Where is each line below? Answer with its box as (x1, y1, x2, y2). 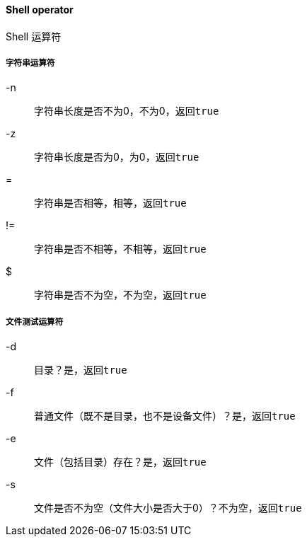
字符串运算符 (6, 58, 55, 68)
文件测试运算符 (6, 316, 64, 327)
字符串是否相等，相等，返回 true (34, 197, 187, 209)
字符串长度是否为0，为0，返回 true (34, 151, 199, 163)
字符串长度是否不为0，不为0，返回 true (34, 105, 219, 117)
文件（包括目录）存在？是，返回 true (34, 456, 207, 468)
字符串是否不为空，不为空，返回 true (34, 289, 207, 301)
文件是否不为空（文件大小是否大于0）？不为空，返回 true (34, 502, 302, 514)
